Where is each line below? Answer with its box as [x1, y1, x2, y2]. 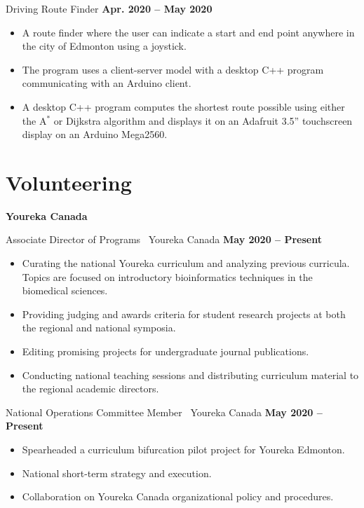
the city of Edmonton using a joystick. [22, 39, 187, 53]
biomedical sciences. [22, 283, 108, 298]
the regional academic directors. [22, 381, 159, 396]
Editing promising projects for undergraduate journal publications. [22, 344, 309, 359]
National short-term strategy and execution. [22, 465, 212, 480]
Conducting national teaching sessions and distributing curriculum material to [22, 367, 359, 382]
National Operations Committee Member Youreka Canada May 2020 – [6, 404, 323, 419]
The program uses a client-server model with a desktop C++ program [22, 62, 324, 76]
